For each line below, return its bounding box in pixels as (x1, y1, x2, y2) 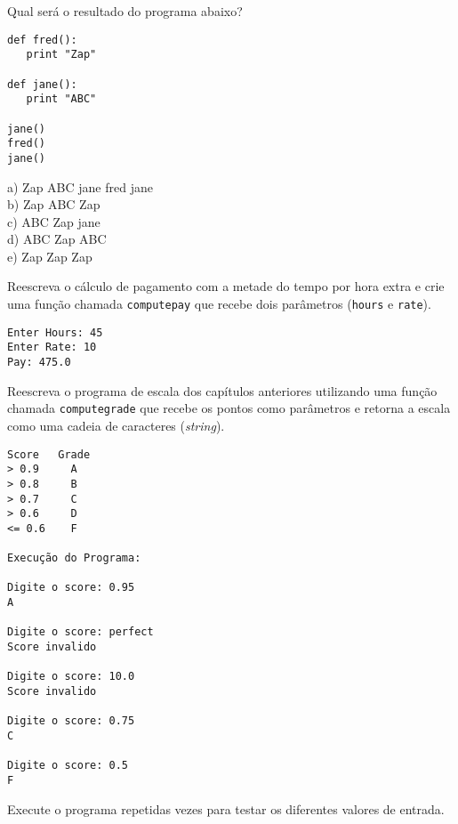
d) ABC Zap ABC (7, 230, 107, 248)
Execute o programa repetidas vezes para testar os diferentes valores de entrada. (7, 799, 445, 818)
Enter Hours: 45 (7, 326, 103, 339)
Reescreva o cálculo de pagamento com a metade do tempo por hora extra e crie (7, 277, 445, 295)
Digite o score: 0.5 (7, 759, 129, 772)
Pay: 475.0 (7, 356, 71, 369)
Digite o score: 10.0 (7, 670, 135, 683)
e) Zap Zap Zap (7, 246, 92, 265)
